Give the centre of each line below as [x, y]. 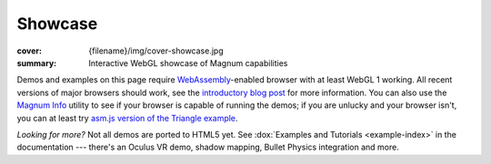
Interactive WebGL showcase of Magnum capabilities [188, 63]
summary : [37, 63]
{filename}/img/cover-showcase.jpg [156, 51]
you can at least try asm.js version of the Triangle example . [127, 118]
